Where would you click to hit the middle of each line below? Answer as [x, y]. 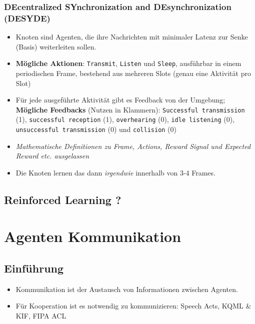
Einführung [34, 268]
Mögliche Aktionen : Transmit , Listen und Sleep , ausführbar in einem [128, 63]
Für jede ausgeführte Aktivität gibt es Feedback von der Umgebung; [120, 100]
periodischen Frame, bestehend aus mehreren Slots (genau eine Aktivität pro [133, 73]
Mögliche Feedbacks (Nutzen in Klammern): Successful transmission [130, 109]
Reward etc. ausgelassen [52, 156]
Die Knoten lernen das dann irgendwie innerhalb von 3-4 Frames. [115, 172]
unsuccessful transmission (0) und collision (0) [96, 129]
